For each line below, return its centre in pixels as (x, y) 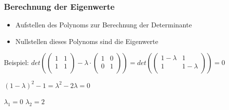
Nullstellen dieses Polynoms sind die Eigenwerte (87, 41)
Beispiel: (17, 62)
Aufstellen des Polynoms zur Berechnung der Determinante (104, 25)
